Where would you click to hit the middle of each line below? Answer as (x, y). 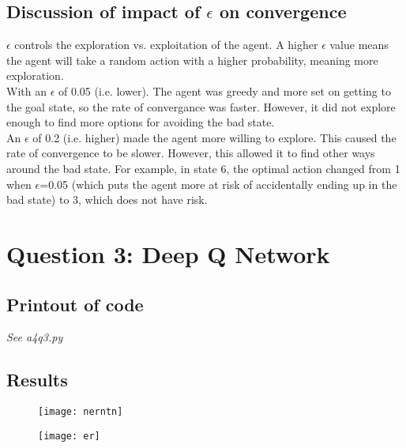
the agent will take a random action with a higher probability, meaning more (192, 60)
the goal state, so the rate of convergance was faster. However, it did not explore (201, 106)
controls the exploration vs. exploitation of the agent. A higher (166, 45)
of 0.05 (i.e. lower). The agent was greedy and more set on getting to (224, 90)
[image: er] (69, 436)
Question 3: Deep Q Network (168, 253)
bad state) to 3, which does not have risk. (107, 200)
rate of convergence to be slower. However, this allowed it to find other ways (191, 153)
